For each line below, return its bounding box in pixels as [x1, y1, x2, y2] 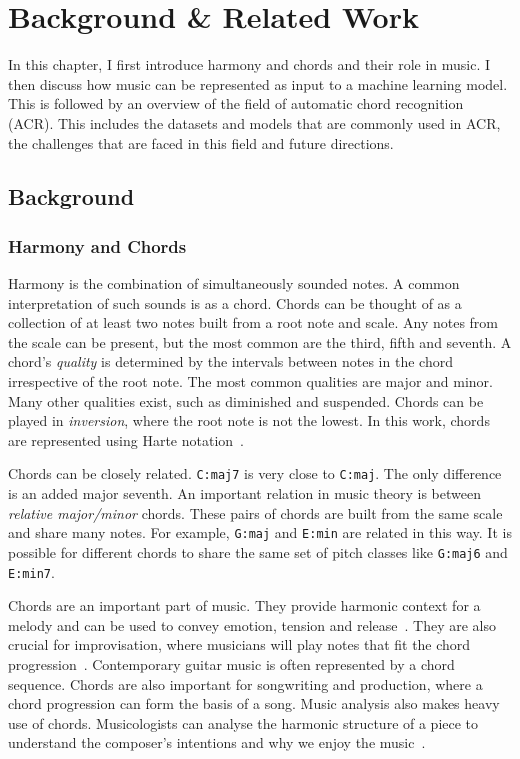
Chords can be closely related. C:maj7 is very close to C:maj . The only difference [8, 463, 502, 484]
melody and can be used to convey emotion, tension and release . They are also [8, 614, 497, 635]
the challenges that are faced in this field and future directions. [8, 132, 394, 153]
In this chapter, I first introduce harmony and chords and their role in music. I [8, 54, 491, 75]
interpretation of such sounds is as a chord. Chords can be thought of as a [8, 292, 462, 313]
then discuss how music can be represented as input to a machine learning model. [8, 73, 508, 94]
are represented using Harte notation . [8, 429, 244, 450]
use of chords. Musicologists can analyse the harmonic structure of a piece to [8, 712, 479, 733]
